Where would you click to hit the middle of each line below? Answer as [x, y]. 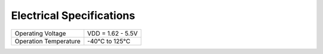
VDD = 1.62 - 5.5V [112, 33]
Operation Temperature [48, 41]
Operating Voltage [40, 33]
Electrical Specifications [73, 15]
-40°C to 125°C [109, 41]
